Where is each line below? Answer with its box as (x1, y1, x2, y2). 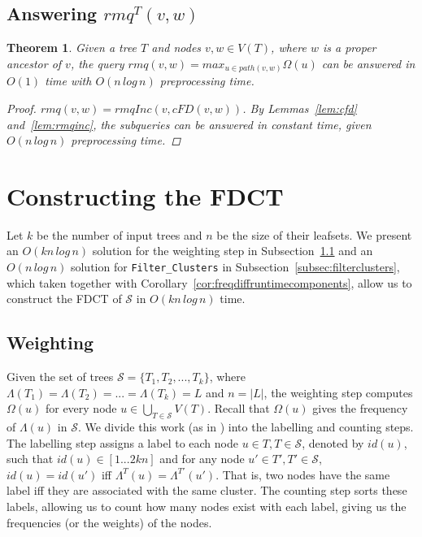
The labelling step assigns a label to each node (7, 434, 238, 451)
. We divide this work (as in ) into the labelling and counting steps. (77, 418, 414, 435)
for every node (45, 400, 117, 417)
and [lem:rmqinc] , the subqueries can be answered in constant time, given (7, 115, 372, 132)
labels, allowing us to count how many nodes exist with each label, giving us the (7, 498, 407, 514)
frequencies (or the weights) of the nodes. (7, 513, 212, 531)
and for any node (159, 450, 245, 467)
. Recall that (207, 400, 270, 417)
